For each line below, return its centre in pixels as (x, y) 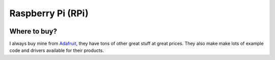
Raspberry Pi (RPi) (49, 13)
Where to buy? (33, 31)
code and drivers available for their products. (57, 50)
